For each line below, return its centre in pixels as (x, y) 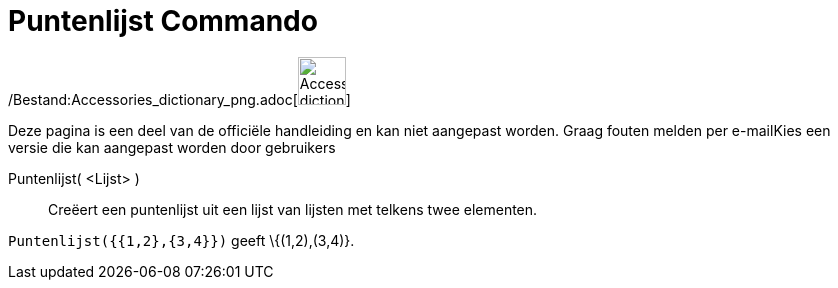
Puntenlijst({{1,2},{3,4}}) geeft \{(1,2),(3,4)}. (181, 240)
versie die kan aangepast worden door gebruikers (172, 147)
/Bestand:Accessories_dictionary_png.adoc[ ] (179, 99)
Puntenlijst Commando (163, 21)
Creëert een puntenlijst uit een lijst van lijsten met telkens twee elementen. (293, 209)
